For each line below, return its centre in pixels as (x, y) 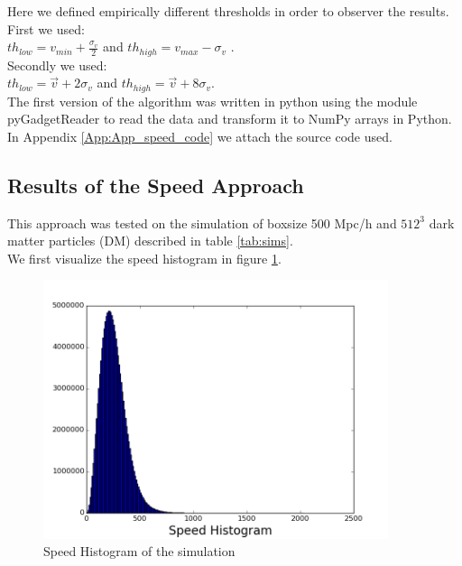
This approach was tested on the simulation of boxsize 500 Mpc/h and (202, 223)
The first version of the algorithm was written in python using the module (213, 101)
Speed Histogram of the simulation (139, 551)
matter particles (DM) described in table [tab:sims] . (150, 241)
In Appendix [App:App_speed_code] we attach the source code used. (200, 136)
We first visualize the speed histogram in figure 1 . (144, 258)
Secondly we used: (57, 65)
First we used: (46, 28)
